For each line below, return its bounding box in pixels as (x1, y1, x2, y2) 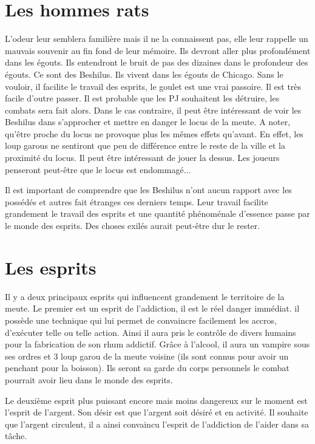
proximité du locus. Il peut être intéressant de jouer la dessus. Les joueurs (5, 151, 280, 164)
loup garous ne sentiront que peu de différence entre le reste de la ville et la (5, 139, 285, 152)
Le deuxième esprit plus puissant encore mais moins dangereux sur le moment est (5, 394, 308, 406)
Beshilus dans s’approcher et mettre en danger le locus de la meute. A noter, (5, 115, 291, 128)
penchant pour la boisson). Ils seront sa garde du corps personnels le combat (5, 361, 290, 374)
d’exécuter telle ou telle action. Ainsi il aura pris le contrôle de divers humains (5, 326, 296, 338)
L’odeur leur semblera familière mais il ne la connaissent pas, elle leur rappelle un (5, 32, 308, 45)
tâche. (5, 429, 27, 442)
